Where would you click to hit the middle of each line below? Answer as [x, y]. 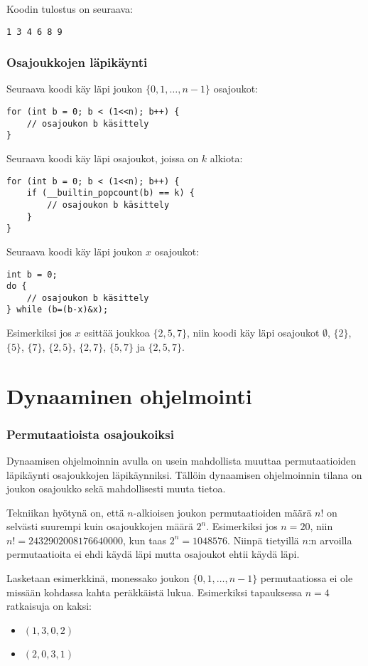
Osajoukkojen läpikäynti [77, 62]
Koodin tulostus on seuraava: [70, 9]
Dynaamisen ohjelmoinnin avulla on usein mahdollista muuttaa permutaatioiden [182, 460]
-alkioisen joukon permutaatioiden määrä [222, 512]
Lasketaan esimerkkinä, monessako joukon [98, 578]
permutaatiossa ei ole [307, 578]
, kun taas [145, 540]
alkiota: [226, 158]
